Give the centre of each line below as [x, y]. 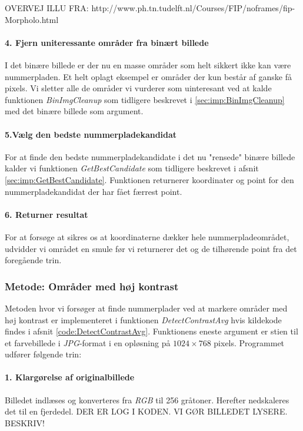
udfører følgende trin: [43, 354]
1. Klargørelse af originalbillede [70, 377]
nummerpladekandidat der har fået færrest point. [94, 191]
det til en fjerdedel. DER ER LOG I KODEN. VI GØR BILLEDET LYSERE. [146, 411]
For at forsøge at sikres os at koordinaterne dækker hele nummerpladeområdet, [147, 236]
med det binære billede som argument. [74, 111]
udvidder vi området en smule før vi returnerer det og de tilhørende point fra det [151, 248]
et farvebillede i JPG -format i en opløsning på [88, 342]
